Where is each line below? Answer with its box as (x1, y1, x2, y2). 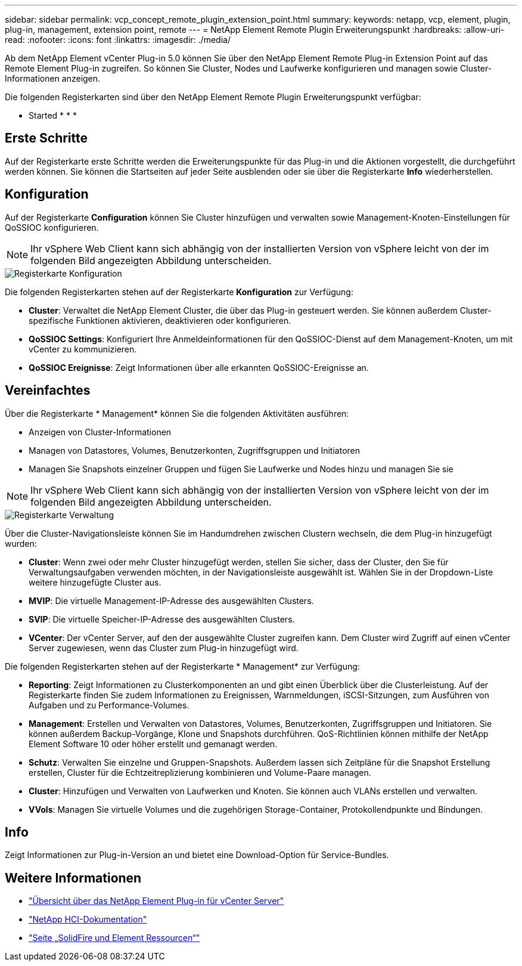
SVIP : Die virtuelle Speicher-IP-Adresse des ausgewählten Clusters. (29, 614, 295, 624)
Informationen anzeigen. (5, 73, 101, 83)
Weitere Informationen (5, 870, 142, 885)
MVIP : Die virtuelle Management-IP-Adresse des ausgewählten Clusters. (29, 595, 314, 606)
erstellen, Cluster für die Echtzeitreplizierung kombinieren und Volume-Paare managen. (29, 767, 371, 778)
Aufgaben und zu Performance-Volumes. (29, 699, 189, 710)
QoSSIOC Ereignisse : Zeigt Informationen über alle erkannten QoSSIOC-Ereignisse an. (29, 362, 369, 373)
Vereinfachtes (5, 383, 91, 398)
